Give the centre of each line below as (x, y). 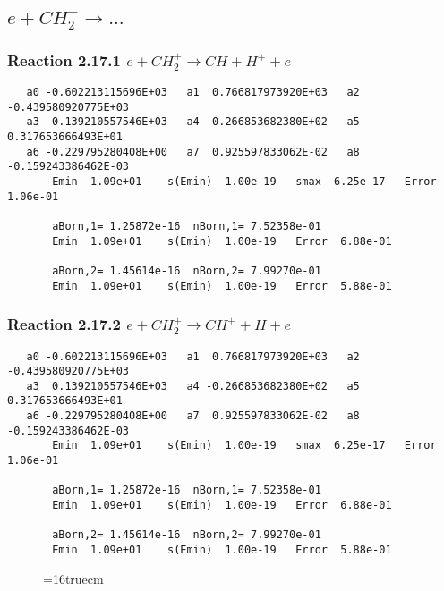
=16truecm (73, 578)
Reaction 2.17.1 (64, 59)
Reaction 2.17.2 (64, 324)
